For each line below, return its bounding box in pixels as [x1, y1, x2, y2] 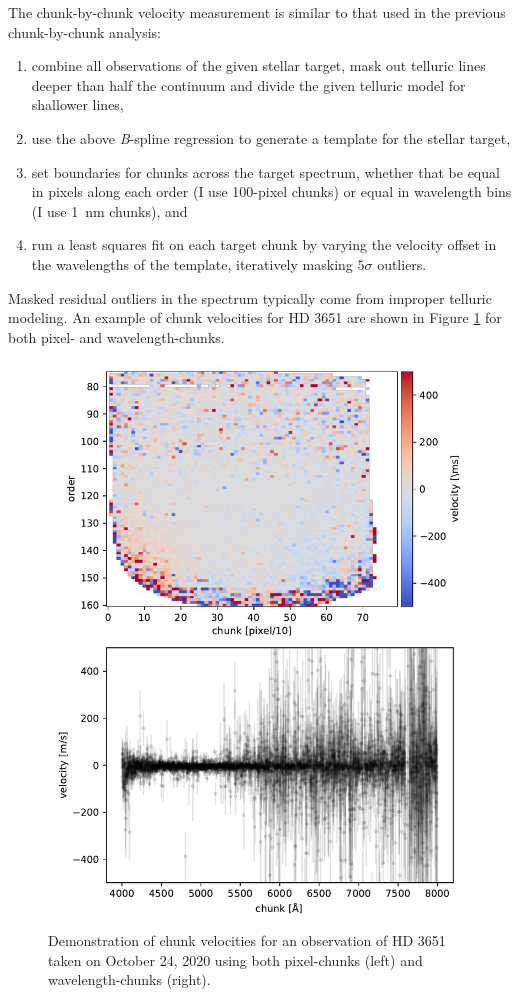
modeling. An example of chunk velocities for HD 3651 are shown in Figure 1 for [8, 307, 502, 328]
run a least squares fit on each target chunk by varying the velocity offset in [31, 234, 497, 255]
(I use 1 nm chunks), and [31, 200, 188, 221]
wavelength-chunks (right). [48, 969, 211, 990]
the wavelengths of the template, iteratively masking [31, 253, 353, 274]
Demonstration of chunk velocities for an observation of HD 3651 [48, 930, 446, 951]
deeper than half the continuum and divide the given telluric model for [31, 74, 466, 95]
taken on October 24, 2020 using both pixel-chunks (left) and [48, 949, 423, 970]
